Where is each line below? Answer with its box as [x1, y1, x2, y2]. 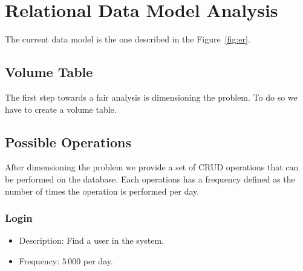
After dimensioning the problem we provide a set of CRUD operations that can [5, 161, 299, 173]
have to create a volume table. [5, 102, 117, 115]
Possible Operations [5, 132, 132, 151]
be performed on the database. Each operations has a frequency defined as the [5, 172, 295, 185]
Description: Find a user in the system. [19, 234, 164, 247]
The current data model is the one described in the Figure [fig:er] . [5, 33, 250, 45]
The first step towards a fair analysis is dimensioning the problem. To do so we [5, 90, 298, 103]
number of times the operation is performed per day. [5, 184, 200, 197]
